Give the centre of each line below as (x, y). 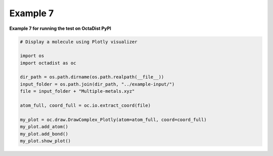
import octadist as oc (48, 63)
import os (32, 56)
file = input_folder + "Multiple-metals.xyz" (77, 91)
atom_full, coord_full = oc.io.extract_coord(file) (85, 106)
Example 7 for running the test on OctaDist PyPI (60, 28)
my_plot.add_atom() (44, 127)
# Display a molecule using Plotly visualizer (79, 42)
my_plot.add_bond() (44, 134)
